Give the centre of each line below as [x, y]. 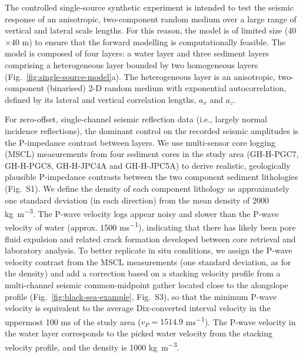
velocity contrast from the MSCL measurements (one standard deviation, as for [148, 261]
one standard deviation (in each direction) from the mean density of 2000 [137, 200]
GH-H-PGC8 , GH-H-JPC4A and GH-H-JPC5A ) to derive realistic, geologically [148, 165]
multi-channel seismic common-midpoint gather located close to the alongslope [146, 284]
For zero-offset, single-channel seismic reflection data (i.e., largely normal [136, 119]
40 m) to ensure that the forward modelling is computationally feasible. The [148, 41]
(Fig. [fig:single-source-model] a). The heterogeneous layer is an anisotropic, [140, 76]
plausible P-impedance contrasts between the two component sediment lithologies [151, 177]
